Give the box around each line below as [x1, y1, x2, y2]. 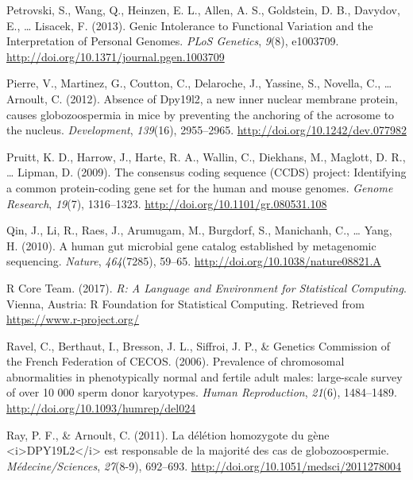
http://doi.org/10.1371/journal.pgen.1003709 [6, 48, 225, 64]
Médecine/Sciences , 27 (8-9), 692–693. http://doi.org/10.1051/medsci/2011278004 [6, 457, 401, 474]
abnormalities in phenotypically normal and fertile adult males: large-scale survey [6, 368, 403, 385]
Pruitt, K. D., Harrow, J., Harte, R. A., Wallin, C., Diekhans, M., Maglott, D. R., [6, 148, 406, 165]
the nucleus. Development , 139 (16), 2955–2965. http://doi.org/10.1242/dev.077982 [6, 122, 407, 138]
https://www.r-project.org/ [6, 311, 140, 327]
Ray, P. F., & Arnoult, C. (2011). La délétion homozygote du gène [6, 426, 330, 443]
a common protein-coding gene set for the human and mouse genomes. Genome [6, 179, 393, 195]
